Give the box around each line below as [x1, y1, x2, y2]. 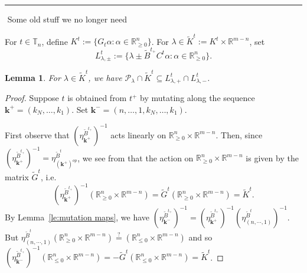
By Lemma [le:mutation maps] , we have [5, 210, 150, 223]
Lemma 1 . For [5, 71, 61, 83]
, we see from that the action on [77, 151, 194, 164]
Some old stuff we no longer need [7, 13, 127, 25]
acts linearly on [110, 128, 166, 141]
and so [188, 230, 213, 243]
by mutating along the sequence [140, 92, 255, 104]
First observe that [5, 128, 70, 141]
